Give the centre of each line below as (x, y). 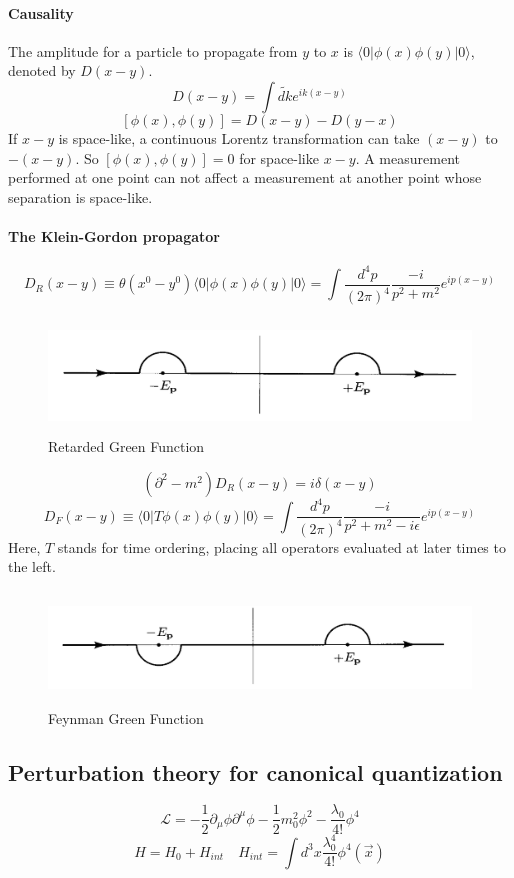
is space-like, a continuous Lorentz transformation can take (239, 137)
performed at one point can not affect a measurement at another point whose (245, 177)
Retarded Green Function (126, 446)
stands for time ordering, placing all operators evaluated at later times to (281, 546)
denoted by (42, 70)
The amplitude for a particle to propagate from (153, 50)
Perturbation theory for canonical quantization (255, 771)
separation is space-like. (80, 196)
